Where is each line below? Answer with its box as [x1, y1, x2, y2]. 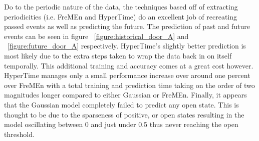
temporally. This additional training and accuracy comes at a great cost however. [4, 60, 253, 70]
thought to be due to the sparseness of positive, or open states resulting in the [4, 109, 244, 119]
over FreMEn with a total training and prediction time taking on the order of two [4, 79, 255, 90]
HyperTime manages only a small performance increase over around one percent [4, 70, 250, 80]
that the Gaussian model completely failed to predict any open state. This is [4, 99, 239, 109]
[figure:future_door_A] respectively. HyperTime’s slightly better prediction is [8, 40, 246, 51]
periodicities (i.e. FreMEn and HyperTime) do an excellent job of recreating [4, 11, 237, 21]
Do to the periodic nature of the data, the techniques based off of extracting [4, 1, 238, 11]
